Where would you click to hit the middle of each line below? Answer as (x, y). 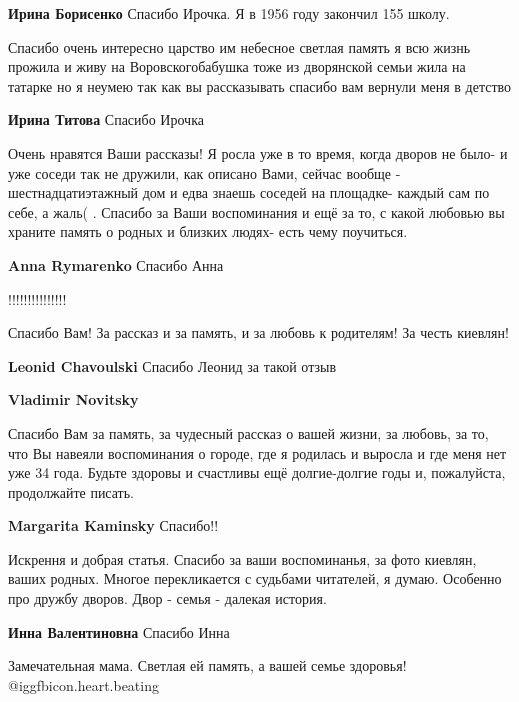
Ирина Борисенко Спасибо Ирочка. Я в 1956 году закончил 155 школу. (229, 13)
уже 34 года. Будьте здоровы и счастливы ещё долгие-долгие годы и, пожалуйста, (257, 472)
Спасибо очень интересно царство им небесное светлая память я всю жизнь (239, 46)
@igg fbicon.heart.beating (83, 684)
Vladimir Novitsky (73, 399)
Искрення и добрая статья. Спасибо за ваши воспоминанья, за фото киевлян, (242, 558)
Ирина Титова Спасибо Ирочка (106, 119)
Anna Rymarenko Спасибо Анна (116, 264)
